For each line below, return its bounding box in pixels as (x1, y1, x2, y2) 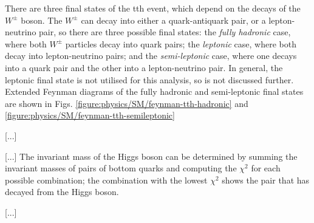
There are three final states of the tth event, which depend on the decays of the (5, 2, 301, 14)
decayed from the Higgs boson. (5, 185, 119, 198)
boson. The (21, 13, 63, 26)
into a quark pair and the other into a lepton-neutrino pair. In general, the (5, 61, 283, 74)
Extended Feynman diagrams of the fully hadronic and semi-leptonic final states (5, 85, 304, 98)
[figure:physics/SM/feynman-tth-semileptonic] (5, 109, 175, 122)
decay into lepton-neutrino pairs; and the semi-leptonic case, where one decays (5, 49, 297, 62)
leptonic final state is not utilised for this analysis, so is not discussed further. (5, 73, 294, 86)
